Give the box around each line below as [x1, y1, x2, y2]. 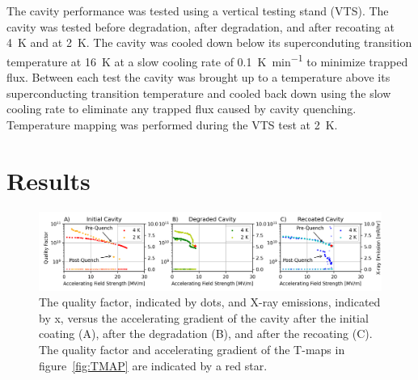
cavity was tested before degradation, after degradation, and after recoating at [6, 18, 395, 35]
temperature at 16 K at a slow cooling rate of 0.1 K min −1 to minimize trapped [6, 50, 408, 70]
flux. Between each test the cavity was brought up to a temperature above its [6, 69, 391, 86]
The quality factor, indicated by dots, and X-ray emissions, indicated [39, 293, 381, 310]
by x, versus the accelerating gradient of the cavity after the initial [39, 309, 369, 326]
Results [6, 163, 91, 196]
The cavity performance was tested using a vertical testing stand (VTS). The [6, 2, 389, 19]
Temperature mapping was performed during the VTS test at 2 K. [6, 116, 338, 133]
